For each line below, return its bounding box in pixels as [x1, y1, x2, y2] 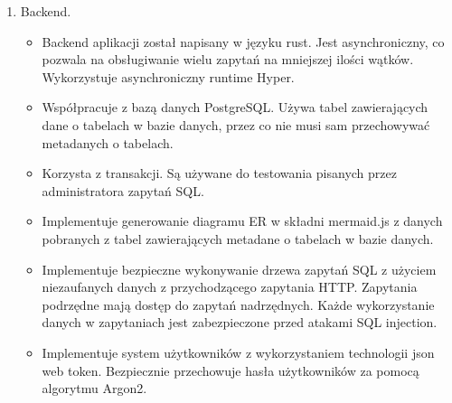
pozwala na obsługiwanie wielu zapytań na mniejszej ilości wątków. [42, 50, 414, 69]
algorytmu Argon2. [42, 379, 147, 398]
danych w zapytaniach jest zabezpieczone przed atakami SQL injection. [42, 313, 438, 332]
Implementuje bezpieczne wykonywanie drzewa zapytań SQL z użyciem [42, 259, 437, 278]
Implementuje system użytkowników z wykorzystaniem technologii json [42, 342, 435, 361]
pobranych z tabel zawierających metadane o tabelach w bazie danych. [42, 229, 434, 248]
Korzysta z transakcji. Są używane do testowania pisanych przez [42, 164, 397, 183]
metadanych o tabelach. [42, 133, 174, 152]
